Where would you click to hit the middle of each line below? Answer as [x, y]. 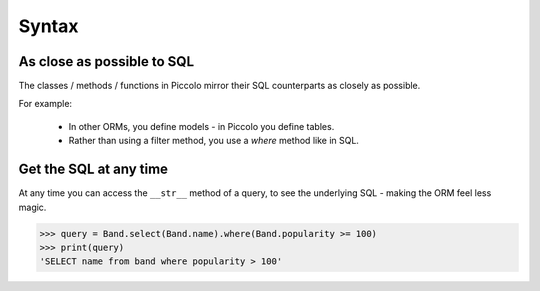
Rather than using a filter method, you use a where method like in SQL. [214, 141]
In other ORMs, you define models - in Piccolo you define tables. [201, 126]
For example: [45, 104]
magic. [32, 207]
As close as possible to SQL [106, 61]
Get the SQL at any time [93, 169]
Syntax [48, 26]
